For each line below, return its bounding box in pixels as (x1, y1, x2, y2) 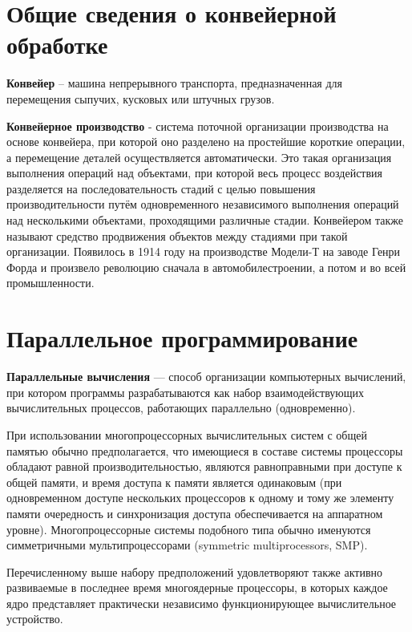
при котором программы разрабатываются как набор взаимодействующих (6, 383, 365, 400)
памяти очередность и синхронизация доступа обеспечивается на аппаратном (6, 504, 383, 521)
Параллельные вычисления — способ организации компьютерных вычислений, (6, 368, 406, 385)
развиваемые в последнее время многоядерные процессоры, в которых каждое (6, 579, 388, 596)
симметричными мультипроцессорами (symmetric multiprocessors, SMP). (6, 537, 368, 553)
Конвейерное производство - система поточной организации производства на (6, 117, 389, 134)
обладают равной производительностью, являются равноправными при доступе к (6, 458, 402, 475)
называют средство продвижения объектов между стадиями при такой (6, 227, 348, 244)
